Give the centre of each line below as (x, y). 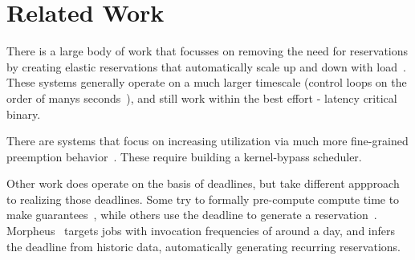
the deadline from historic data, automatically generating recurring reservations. (203, 246)
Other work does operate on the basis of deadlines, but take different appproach (203, 183)
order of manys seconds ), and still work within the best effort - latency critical (202, 97)
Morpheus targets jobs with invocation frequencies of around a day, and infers (201, 231)
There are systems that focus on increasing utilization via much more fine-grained (207, 141)
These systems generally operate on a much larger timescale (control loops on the (207, 82)
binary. (24, 114)
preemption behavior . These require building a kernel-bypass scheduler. (184, 156)
